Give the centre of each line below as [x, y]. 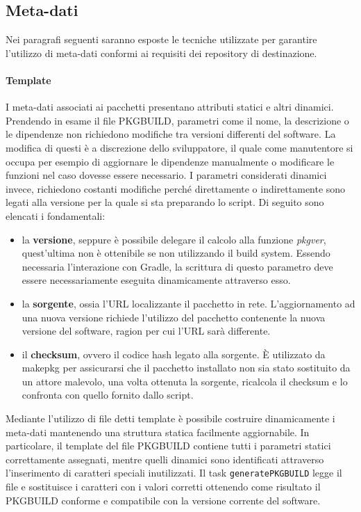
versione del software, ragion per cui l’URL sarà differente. [146, 331]
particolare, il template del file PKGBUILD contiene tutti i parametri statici [168, 446]
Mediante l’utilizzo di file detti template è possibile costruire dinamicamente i [170, 418]
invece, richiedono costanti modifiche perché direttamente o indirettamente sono [176, 188]
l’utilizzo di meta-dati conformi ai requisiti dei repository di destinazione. [161, 53]
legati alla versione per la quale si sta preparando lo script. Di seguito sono [165, 202]
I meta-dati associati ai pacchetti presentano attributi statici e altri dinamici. [170, 107]
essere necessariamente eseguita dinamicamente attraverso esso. [156, 280]
